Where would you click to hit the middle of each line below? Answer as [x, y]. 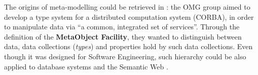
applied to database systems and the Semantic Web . [86, 66]
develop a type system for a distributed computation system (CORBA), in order [129, 16]
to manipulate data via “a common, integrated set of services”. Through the [122, 27]
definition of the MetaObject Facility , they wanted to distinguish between [123, 36]
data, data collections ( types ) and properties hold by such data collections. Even [128, 46]
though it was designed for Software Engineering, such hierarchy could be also [125, 56]
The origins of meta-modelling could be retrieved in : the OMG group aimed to [127, 7]
